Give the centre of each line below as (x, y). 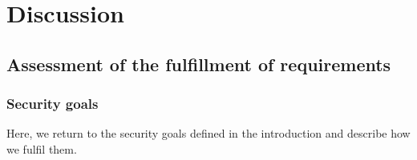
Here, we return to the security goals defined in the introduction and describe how (208, 133)
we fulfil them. (42, 148)
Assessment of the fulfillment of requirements (199, 64)
